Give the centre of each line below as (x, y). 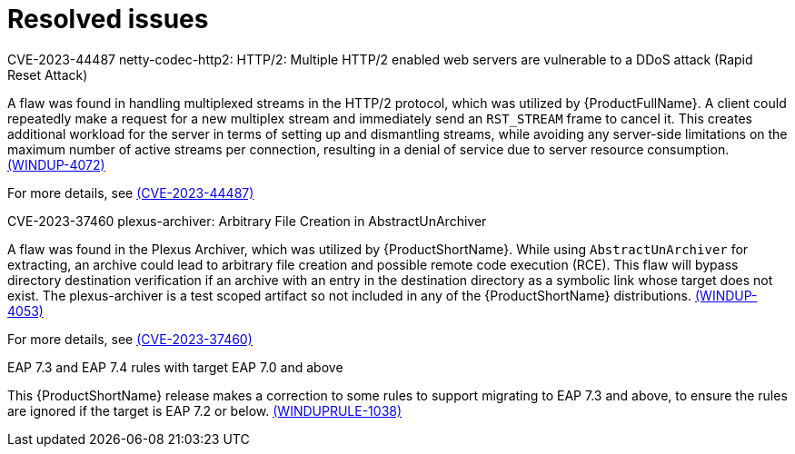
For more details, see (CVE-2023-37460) (130, 339)
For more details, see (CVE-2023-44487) (131, 192)
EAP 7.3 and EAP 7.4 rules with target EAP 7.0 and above (175, 367)
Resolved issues (108, 19)
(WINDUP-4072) (56, 164)
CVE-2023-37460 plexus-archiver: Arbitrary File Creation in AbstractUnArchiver (247, 221)
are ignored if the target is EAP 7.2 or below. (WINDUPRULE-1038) (205, 410)
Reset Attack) (48, 74)
